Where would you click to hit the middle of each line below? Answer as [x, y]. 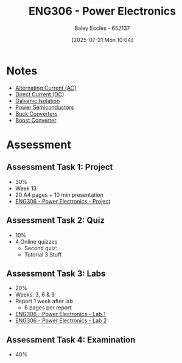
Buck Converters [36, 113]
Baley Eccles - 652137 [102, 28]
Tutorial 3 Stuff [43, 255]
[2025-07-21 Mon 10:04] [102, 40]
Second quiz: [41, 248]
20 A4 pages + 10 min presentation [59, 195]
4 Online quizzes [36, 241]
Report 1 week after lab [44, 301]
